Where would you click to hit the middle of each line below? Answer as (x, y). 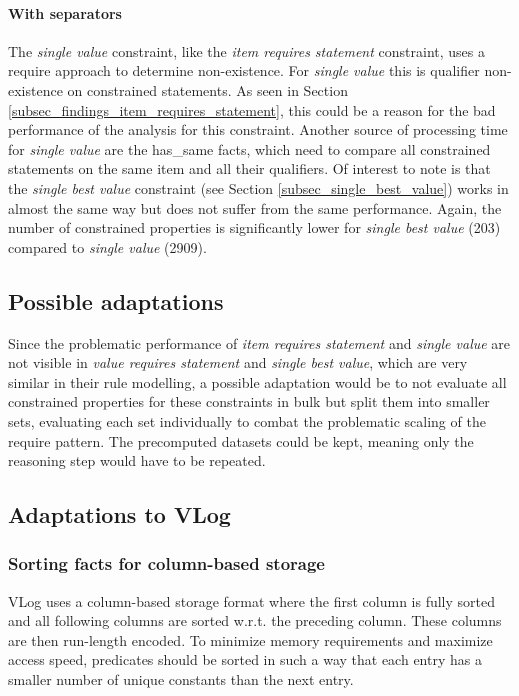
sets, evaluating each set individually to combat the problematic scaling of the (247, 420)
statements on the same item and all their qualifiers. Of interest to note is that (249, 168)
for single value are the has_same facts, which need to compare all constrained (249, 148)
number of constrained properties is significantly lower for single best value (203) (254, 227)
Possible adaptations (116, 300)
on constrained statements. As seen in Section (207, 89)
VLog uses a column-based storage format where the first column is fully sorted (252, 600)
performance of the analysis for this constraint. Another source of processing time (258, 129)
